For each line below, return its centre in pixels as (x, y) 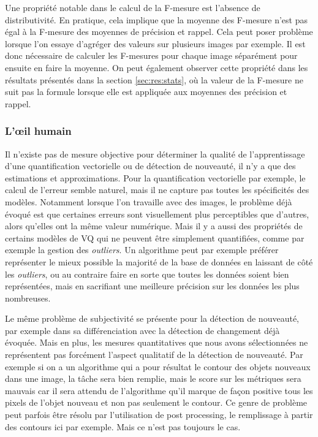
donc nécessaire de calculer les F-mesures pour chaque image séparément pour (151, 55)
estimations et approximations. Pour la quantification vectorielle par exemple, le (155, 177)
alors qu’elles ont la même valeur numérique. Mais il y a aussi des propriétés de (154, 226)
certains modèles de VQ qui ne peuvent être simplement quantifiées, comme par (155, 237)
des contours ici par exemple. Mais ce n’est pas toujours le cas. (123, 426)
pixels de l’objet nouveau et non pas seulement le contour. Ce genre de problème (156, 402)
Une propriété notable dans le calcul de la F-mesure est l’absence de (133, 7)
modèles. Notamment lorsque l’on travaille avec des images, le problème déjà (149, 201)
